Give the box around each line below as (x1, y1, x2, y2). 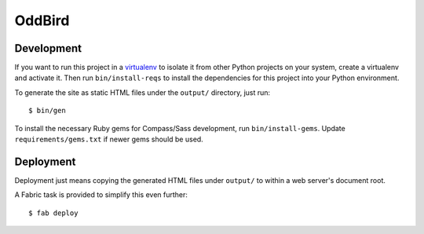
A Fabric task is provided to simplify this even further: (14, 190, 188, 199)
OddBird (14, 12, 70, 29)
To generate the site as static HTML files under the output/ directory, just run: (14, 87, 271, 97)
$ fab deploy (28, 208, 79, 218)
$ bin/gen (28, 106, 66, 115)
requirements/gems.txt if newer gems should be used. (14, 134, 203, 144)
